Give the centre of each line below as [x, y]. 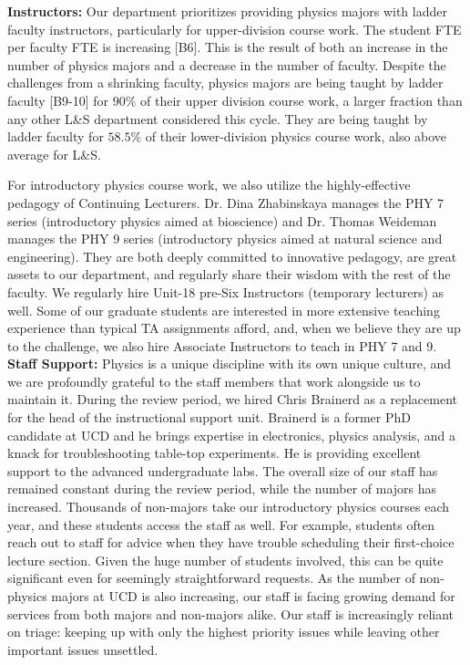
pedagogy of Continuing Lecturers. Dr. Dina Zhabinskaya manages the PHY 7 [226, 202]
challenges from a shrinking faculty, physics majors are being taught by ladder [225, 83]
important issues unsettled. [83, 649]
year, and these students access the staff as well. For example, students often [221, 524]
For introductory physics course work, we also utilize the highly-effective [209, 185]
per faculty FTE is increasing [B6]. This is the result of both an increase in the [228, 47]
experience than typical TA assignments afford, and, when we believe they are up [234, 328]
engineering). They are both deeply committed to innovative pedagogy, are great [232, 256]
